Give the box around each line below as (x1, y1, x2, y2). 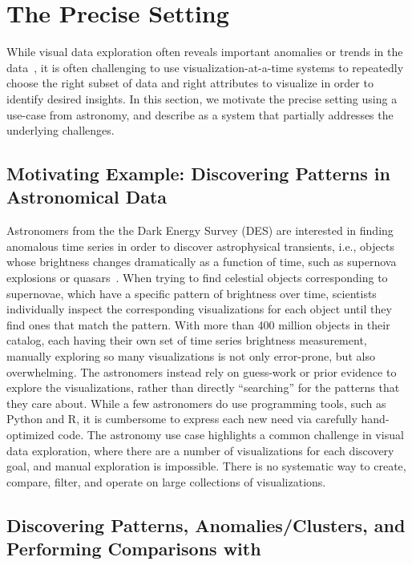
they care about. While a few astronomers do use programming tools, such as (6, 394, 386, 411)
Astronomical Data (6, 184, 168, 209)
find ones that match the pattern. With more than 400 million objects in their (6, 316, 390, 333)
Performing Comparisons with (6, 536, 261, 561)
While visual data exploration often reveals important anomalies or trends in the (6, 43, 403, 60)
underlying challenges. (6, 122, 115, 139)
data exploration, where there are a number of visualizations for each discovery (6, 442, 394, 458)
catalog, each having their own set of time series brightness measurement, (6, 332, 367, 349)
